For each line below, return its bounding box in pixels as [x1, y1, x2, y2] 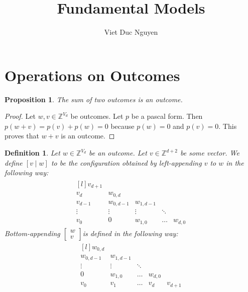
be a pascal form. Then [131, 111, 203, 121]
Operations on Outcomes [5, 64, 180, 85]
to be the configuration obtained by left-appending [51, 157, 202, 168]
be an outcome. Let [89, 148, 147, 158]
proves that [5, 130, 39, 141]
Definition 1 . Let [5, 148, 60, 158]
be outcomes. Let [70, 111, 123, 121]
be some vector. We [180, 148, 239, 158]
